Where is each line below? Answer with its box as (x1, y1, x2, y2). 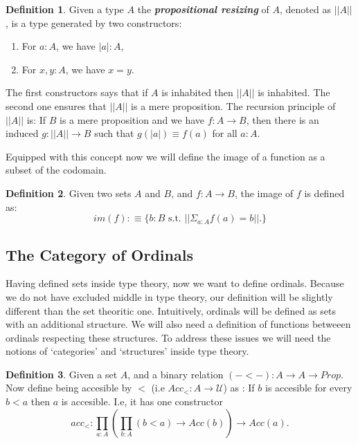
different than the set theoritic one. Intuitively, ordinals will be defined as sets (6, 303, 336, 317)
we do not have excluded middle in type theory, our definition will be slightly (6, 289, 333, 304)
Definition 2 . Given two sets (6, 185, 132, 200)
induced (6, 126, 39, 140)
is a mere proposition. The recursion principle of (131, 98, 336, 113)
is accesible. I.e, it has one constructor (61, 394, 224, 409)
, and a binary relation (127, 367, 224, 381)
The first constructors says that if (6, 85, 148, 100)
